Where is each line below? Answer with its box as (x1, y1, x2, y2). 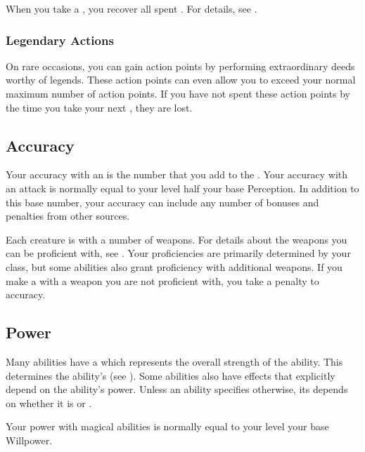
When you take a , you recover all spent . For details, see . (6, 1, 257, 15)
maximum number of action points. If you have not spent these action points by (6, 86, 350, 100)
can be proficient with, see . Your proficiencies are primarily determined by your (6, 246, 351, 260)
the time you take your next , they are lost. (6, 100, 193, 114)
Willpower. (6, 432, 53, 447)
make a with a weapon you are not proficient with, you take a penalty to (6, 273, 319, 288)
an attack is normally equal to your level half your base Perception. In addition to (6, 180, 359, 195)
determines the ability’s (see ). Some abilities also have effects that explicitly (6, 368, 335, 383)
